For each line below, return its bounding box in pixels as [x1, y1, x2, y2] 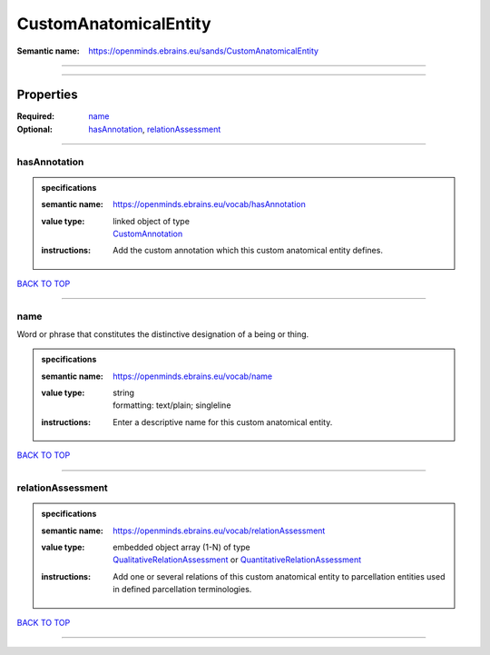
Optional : [16, 124, 54, 134]
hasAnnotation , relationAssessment [88, 124, 221, 134]
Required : [16, 111, 54, 122]
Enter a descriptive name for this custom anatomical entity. [113, 416, 333, 427]
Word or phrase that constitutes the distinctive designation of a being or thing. [16, 328, 309, 340]
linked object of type [113, 215, 191, 226]
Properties [16, 87, 78, 103]
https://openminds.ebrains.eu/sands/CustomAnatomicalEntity [88, 45, 319, 56]
